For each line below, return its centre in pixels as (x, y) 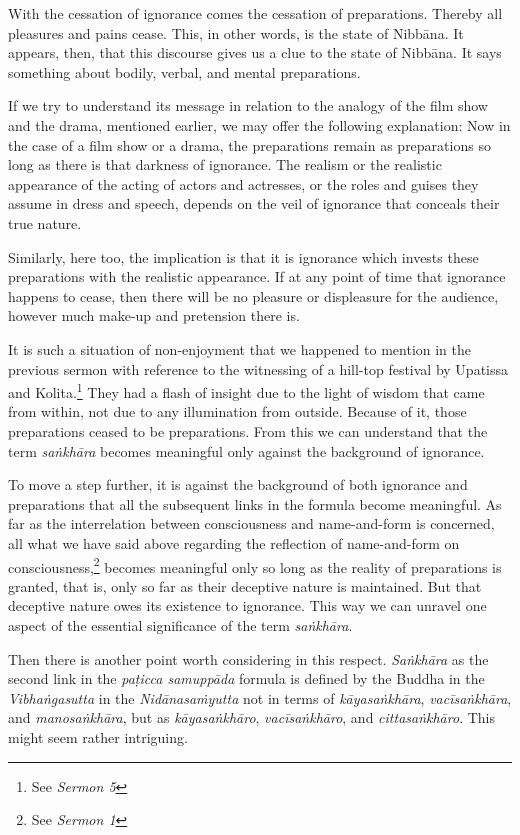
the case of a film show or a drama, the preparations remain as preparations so (249, 144)
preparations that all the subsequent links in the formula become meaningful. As (255, 503)
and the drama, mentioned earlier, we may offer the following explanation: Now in (259, 124)
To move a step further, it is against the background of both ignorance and (238, 484)
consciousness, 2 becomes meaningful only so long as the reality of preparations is (255, 565)
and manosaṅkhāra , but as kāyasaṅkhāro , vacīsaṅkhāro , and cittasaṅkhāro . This (251, 717)
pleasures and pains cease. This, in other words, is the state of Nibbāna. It (236, 32)
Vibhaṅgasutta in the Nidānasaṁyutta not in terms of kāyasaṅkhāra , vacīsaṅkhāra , (260, 697)
